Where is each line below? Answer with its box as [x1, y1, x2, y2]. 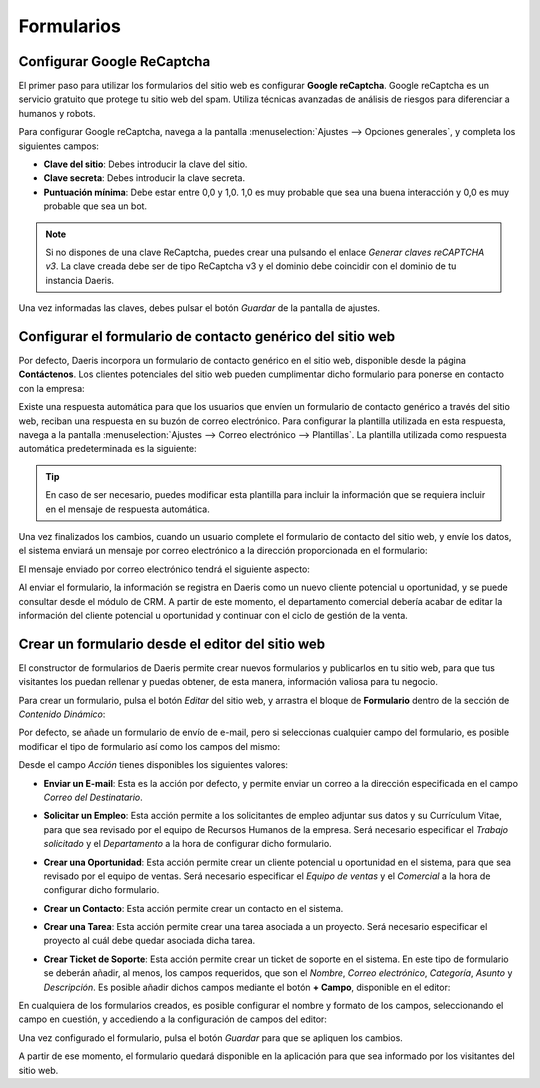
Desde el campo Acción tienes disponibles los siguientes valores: [18, 759, 289, 771]
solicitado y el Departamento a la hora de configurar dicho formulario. [43, 838, 332, 850]
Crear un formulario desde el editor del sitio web [18, 635, 326, 652]
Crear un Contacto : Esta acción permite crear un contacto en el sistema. [43, 902, 344, 914]
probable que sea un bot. [43, 200, 148, 212]
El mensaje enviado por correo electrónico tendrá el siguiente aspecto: [18, 563, 310, 575]
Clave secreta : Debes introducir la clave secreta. [43, 172, 245, 184]
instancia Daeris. [45, 274, 115, 286]
